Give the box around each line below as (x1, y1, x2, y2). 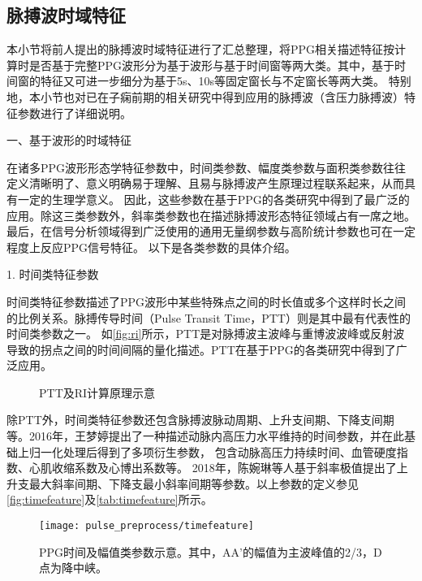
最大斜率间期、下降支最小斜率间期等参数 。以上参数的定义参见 (28, 475, 359, 492)
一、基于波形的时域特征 (6, 132, 131, 149)
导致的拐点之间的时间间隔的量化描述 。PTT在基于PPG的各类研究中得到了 (6, 340, 396, 358)
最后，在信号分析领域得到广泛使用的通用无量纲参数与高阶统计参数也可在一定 (6, 223, 416, 240)
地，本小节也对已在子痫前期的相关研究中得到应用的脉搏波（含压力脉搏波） (6, 88, 404, 105)
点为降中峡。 (39, 559, 107, 576)
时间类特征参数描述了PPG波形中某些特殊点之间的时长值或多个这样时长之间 (6, 293, 407, 310)
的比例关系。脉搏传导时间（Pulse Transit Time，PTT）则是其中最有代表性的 (6, 309, 411, 326)
